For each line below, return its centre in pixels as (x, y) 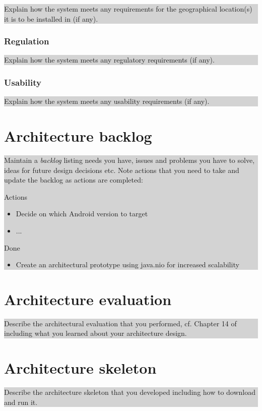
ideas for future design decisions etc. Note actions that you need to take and (122, 170)
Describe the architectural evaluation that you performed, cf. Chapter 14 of (120, 323)
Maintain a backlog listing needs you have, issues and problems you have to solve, (129, 160)
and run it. (21, 402)
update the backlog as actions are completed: (74, 180)
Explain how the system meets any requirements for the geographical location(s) (128, 9)
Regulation (27, 41)
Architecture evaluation (88, 299)
